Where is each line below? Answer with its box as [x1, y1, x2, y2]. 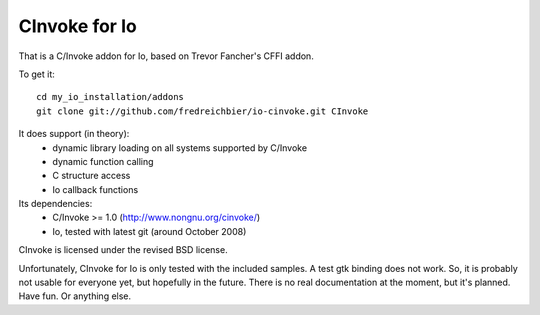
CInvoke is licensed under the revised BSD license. [18, 244, 229, 256]
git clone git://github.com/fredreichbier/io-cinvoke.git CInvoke [36, 105, 369, 117]
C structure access [52, 170, 131, 182]
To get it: [18, 68, 55, 80]
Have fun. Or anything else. [18, 290, 132, 302]
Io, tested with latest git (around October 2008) [52, 225, 247, 237]
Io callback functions [52, 183, 139, 195]
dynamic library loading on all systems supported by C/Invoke [52, 141, 308, 154]
